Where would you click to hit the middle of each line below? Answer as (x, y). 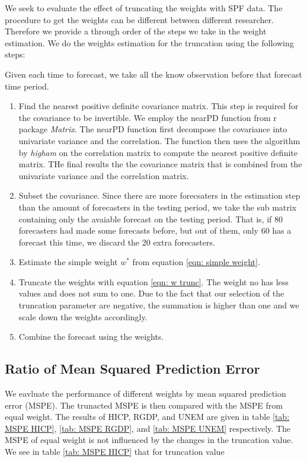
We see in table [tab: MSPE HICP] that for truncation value (115, 452)
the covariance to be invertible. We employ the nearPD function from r (148, 117)
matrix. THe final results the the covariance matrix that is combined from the (160, 164)
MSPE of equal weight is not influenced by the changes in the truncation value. (149, 440)
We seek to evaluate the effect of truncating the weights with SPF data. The (144, 8)
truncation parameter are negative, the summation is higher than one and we (159, 305)
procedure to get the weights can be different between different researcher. (139, 19)
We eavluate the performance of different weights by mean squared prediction (145, 394)
